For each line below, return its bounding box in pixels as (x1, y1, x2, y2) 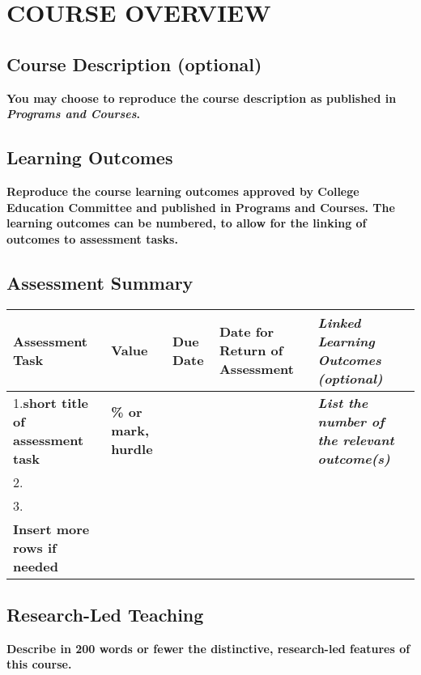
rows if (13, 537, 57, 557)
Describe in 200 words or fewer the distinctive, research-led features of (6, 639, 410, 656)
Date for (219, 322, 274, 342)
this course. (6, 656, 72, 673)
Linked (317, 312, 361, 332)
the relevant (317, 430, 394, 449)
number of (317, 411, 385, 431)
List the (317, 393, 368, 412)
